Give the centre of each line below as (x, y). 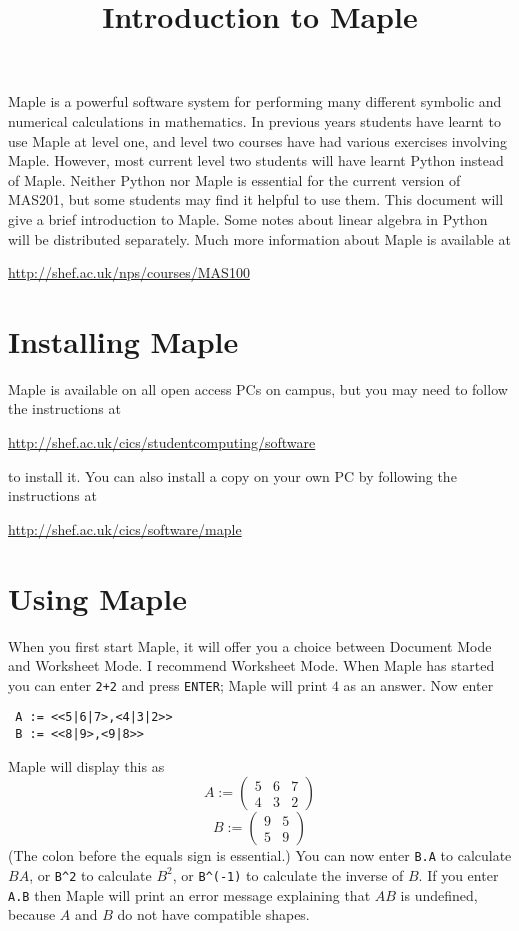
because (32, 914)
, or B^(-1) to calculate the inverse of (288, 874)
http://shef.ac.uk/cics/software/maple (125, 528)
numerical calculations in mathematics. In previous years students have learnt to (254, 120)
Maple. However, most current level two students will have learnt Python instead (256, 160)
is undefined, (439, 894)
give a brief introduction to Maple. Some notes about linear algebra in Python (248, 218)
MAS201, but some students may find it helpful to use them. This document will (256, 199)
